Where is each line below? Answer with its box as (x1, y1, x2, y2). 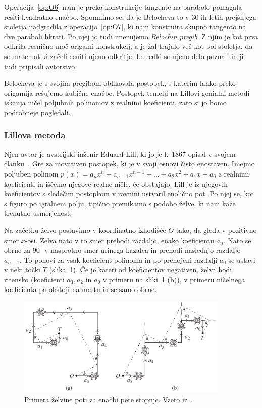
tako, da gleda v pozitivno (176, 224, 257, 235)
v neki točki (4, 264, 40, 275)
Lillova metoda (4, 129, 66, 141)
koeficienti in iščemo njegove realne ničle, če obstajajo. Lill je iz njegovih (4, 178, 228, 189)
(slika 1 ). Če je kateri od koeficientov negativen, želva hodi (49, 264, 232, 275)
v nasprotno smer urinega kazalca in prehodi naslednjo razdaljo (44, 245, 241, 255)
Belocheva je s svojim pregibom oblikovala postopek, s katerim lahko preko (4, 78, 236, 88)
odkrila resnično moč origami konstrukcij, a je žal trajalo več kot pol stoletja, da (4, 41, 253, 51)
